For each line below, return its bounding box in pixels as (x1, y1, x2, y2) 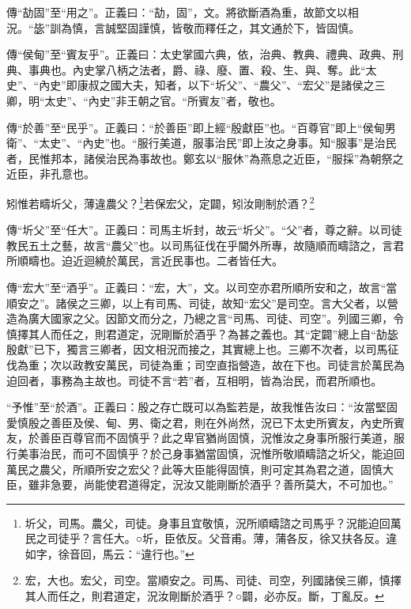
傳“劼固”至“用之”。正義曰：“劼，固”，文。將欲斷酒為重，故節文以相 (6, 4, 359, 20)
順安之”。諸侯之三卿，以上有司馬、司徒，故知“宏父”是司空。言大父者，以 (6, 294, 387, 311)
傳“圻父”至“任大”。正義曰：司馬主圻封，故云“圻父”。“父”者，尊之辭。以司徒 (6, 221, 402, 238)
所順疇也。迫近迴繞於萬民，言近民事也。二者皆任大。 (6, 252, 283, 269)
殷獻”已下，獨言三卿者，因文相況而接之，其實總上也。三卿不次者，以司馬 (6, 341, 388, 357)
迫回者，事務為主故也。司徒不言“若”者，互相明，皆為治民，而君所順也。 (6, 372, 383, 388)
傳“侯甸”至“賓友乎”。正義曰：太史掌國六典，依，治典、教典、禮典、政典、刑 (6, 46, 404, 62)
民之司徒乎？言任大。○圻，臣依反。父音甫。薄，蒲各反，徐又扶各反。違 (25, 530, 398, 547)
